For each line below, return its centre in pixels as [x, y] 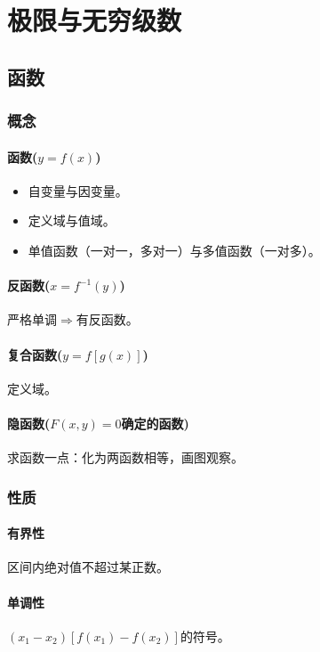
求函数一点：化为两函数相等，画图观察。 [125, 457]
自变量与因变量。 [78, 190]
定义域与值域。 [72, 220]
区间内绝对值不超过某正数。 [88, 567]
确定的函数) [155, 423]
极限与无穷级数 [95, 20]
